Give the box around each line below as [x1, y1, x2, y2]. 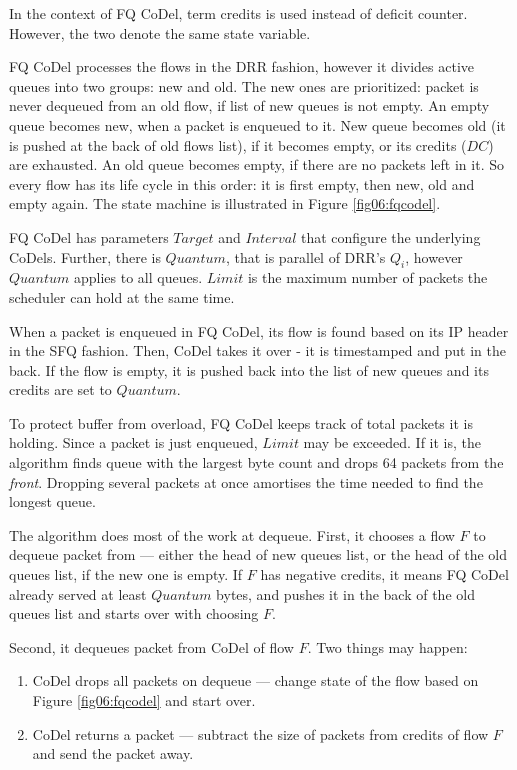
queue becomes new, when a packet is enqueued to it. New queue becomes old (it [9, 114, 506, 135]
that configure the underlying [300, 226, 481, 247]
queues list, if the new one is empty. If [9, 564, 243, 585]
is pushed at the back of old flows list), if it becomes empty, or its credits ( [9, 134, 467, 155]
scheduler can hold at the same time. [9, 286, 235, 307]
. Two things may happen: [307, 636, 468, 657]
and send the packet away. [32, 743, 194, 764]
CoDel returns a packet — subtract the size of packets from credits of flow [32, 723, 489, 744]
